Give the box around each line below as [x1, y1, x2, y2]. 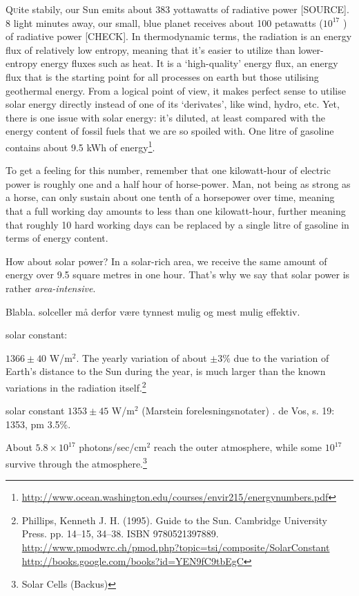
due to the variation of [233, 350, 329, 365]
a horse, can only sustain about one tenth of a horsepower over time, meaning [6, 190, 335, 204]
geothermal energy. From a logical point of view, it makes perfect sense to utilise [6, 83, 346, 97]
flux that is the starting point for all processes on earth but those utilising [6, 69, 319, 84]
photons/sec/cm [79, 440, 147, 454]
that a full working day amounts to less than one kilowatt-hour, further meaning [6, 203, 346, 218]
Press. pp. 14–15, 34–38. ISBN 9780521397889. [21, 526, 219, 541]
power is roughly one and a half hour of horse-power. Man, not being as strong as [6, 176, 351, 191]
